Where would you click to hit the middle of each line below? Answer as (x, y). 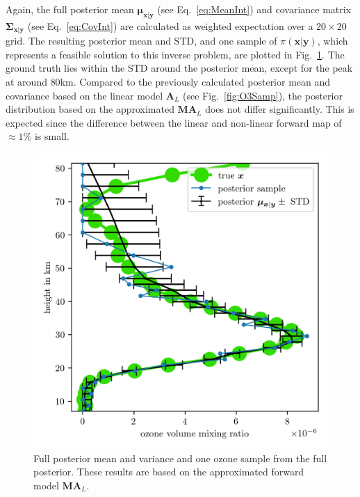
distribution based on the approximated (90, 109)
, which (333, 41)
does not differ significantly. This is (280, 109)
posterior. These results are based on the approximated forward (169, 472)
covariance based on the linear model (84, 95)
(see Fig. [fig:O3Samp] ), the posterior (263, 95)
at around (26, 82)
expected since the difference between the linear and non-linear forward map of (174, 122)
